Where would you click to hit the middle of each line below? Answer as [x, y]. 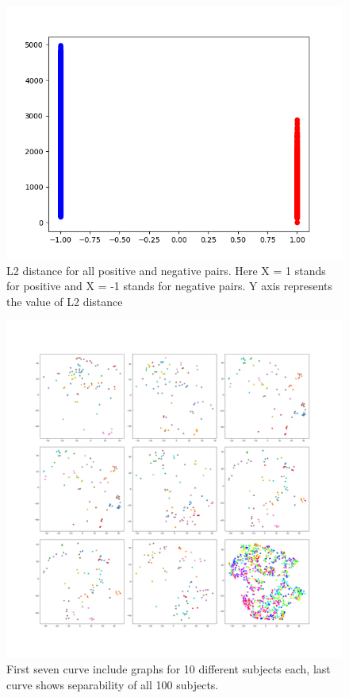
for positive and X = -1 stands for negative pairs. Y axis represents [169, 286]
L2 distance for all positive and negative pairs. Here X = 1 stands [166, 270]
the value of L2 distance [65, 301]
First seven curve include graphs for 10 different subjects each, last [169, 668]
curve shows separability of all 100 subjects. [113, 684]
